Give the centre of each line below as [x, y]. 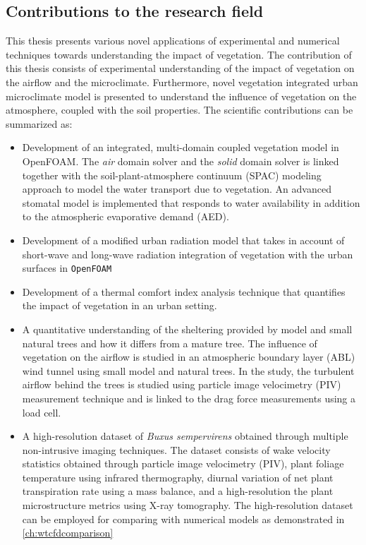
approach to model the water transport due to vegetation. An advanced [177, 189]
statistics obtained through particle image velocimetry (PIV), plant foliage [183, 463]
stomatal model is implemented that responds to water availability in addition [191, 202]
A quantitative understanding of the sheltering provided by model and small [187, 329]
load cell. [42, 412]
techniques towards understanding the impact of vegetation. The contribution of [179, 54]
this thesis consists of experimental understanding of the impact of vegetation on [180, 68]
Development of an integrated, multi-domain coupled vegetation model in [181, 147]
